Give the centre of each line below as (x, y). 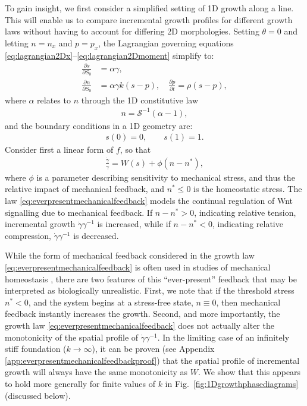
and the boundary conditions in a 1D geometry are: (99, 125)
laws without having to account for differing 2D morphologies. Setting (132, 31)
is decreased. (96, 235)
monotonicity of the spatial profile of (72, 337)
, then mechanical (248, 302)
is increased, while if (134, 224)
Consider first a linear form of (59, 150)
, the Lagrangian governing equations (166, 43)
